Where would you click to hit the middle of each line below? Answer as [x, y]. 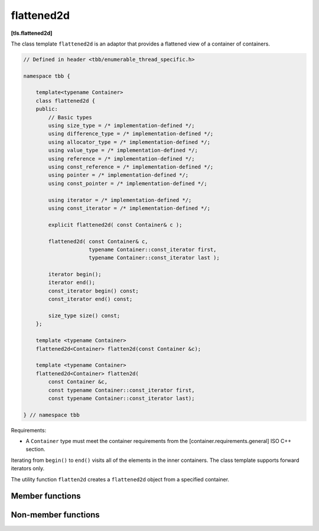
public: [47, 109]
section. [35, 449]
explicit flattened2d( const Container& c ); [115, 225]
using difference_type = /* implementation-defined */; [131, 134]
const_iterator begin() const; [93, 291]
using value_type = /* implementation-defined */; [123, 150]
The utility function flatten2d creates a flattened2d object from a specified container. [120, 479]
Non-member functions [55, 515]
